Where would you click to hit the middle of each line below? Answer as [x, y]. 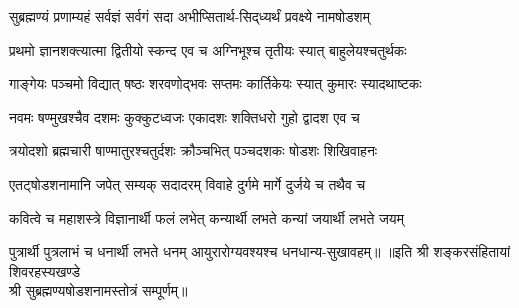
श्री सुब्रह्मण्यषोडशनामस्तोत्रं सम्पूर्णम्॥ [98, 290]
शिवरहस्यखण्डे [45, 270]
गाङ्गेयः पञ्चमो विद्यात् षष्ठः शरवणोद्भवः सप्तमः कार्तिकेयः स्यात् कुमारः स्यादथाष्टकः [215, 83]
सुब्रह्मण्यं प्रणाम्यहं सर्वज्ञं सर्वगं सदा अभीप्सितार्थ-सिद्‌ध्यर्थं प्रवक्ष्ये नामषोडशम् [189, 16]
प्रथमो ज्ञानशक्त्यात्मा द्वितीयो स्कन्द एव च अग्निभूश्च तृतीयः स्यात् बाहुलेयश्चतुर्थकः [208, 49]
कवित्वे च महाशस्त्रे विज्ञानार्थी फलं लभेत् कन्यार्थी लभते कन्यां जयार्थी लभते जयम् [206, 217]
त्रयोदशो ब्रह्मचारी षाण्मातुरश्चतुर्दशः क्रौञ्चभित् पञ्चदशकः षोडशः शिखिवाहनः [193, 150]
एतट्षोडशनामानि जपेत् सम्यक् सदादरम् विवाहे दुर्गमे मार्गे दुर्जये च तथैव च [187, 183]
